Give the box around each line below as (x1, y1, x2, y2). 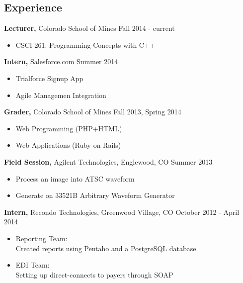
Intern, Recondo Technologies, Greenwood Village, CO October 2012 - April (4, 206, 240, 217)
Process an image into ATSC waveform (15, 173, 135, 184)
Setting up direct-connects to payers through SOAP (15, 269, 173, 280)
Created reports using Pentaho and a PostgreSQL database (15, 243, 196, 253)
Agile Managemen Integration (15, 90, 106, 100)
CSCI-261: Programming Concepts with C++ (15, 39, 155, 50)
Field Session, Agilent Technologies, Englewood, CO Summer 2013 (4, 156, 213, 167)
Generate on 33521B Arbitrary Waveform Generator (15, 190, 175, 200)
